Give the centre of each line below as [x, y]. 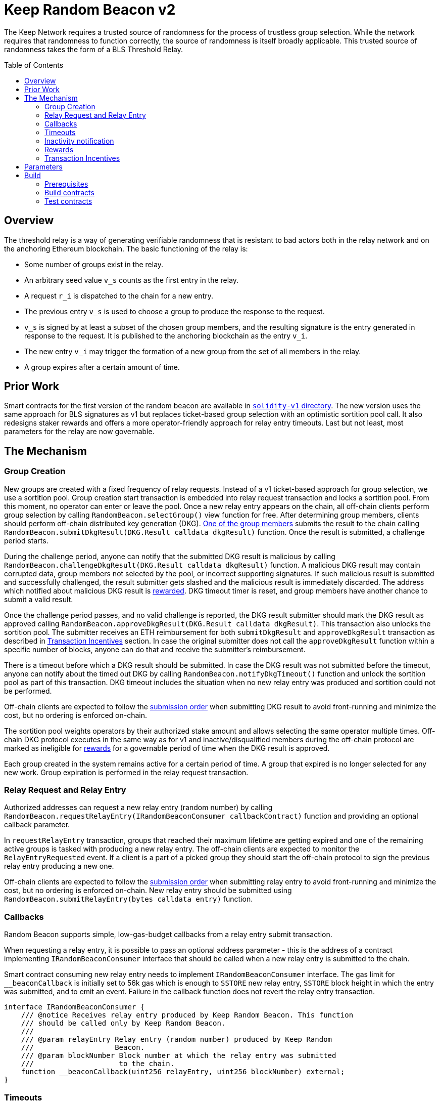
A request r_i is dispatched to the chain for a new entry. [119, 295]
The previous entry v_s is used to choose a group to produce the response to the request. [175, 311]
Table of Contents [34, 65]
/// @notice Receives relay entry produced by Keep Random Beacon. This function [187, 1015]
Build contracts [69, 192]
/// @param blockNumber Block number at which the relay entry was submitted [179, 1056]
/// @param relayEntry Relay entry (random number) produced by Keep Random [177, 1040]
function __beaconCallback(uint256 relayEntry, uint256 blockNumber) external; [183, 1072]
